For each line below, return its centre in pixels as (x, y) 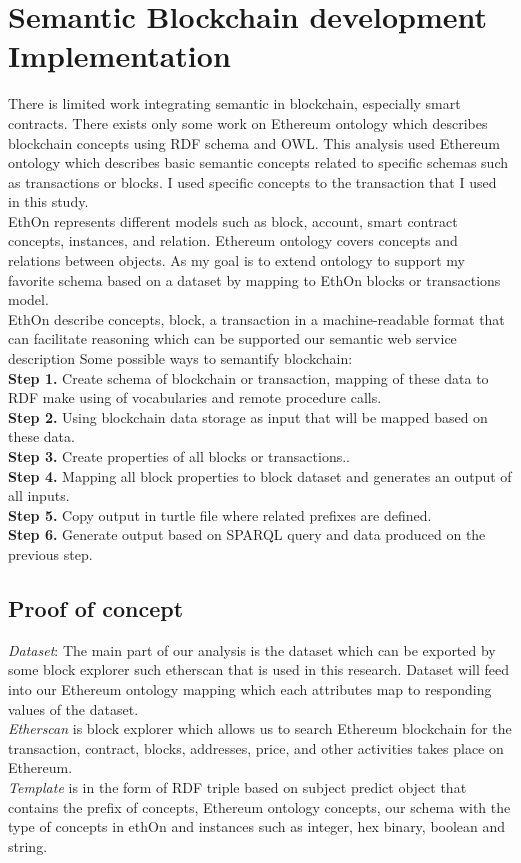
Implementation (119, 55)
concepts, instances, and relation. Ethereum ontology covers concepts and (233, 240)
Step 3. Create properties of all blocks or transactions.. (179, 456)
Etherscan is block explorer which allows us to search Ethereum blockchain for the (260, 728)
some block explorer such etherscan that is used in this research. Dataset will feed (259, 669)
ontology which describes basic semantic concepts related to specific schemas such (258, 162)
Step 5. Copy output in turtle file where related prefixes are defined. (220, 514)
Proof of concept (96, 607)
